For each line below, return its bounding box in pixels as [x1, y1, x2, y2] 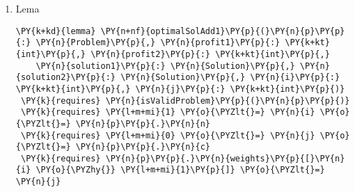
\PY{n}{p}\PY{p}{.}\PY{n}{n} [75, 118, 210, 129]
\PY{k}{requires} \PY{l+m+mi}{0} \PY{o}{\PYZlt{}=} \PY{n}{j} [20, 130, 315, 141]
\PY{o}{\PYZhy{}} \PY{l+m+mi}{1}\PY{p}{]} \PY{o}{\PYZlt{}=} [35, 165, 325, 175]
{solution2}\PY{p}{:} [15, 72, 116, 83]
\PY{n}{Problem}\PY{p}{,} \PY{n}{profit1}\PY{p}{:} [35, 38, 281, 48]
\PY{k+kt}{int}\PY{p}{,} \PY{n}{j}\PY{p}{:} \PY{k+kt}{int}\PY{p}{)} [15, 83, 345, 94]
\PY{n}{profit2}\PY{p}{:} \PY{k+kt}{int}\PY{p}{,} [90, 49, 330, 59]
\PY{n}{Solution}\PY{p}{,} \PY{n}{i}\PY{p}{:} [120, 72, 340, 83]
